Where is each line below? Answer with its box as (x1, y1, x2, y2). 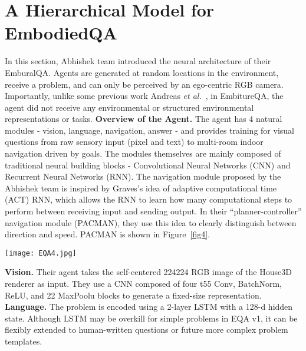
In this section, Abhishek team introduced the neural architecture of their (5, 55, 271, 67)
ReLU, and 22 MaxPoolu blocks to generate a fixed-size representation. (5, 289, 262, 301)
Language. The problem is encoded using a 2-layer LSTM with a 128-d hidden (5, 300, 293, 313)
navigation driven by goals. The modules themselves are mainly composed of (5, 147, 281, 160)
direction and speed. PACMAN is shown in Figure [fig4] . (5, 228, 210, 240)
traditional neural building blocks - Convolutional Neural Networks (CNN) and (5, 158, 291, 171)
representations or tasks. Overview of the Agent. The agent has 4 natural (5, 112, 282, 125)
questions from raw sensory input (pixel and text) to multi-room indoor (5, 135, 264, 148)
